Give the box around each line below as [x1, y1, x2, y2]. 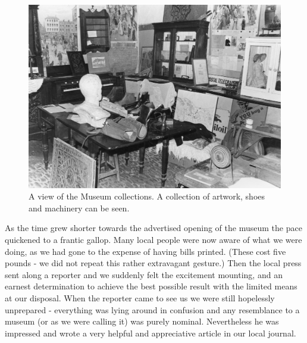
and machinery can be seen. [29, 201, 130, 214]
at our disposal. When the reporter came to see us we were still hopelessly [5, 291, 275, 304]
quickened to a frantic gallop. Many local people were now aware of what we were [5, 233, 302, 246]
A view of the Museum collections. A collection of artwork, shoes [29, 190, 265, 202]
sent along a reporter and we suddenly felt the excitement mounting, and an [5, 268, 283, 280]
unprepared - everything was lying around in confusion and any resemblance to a [5, 303, 300, 316]
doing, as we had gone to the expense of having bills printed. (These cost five [5, 245, 286, 257]
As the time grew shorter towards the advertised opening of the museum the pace [5, 222, 302, 234]
